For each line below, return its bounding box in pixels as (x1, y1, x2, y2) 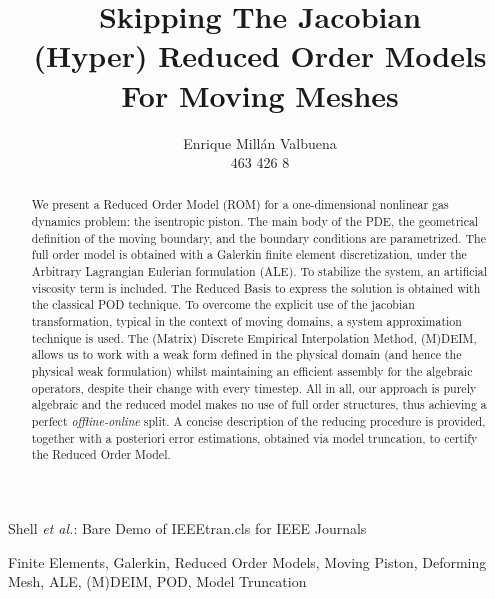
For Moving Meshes (121, 74, 399, 115)
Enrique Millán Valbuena (183, 132, 337, 153)
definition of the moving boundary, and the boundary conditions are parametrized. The (31, 229, 486, 246)
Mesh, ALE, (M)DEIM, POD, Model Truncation (8, 571, 307, 592)
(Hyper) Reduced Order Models (33, 35, 487, 76)
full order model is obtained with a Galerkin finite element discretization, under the (31, 246, 467, 263)
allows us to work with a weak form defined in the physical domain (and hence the (31, 346, 462, 363)
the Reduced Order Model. (31, 446, 171, 463)
